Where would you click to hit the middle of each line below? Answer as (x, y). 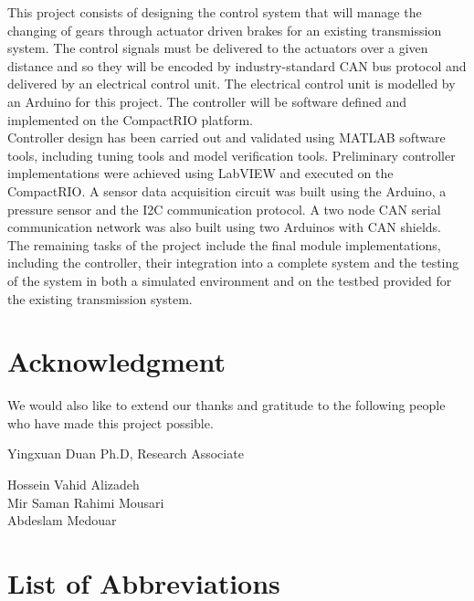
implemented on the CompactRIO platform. (130, 119)
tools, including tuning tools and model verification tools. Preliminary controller (232, 155)
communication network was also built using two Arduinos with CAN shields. (224, 227)
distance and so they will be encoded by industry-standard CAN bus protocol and (237, 65)
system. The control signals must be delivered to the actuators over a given (218, 48)
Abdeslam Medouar (62, 520)
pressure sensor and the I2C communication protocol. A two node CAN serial (224, 209)
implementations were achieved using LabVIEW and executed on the (200, 173)
